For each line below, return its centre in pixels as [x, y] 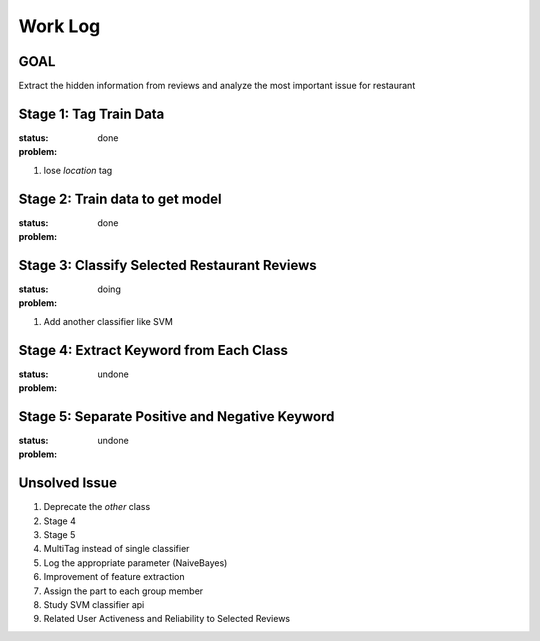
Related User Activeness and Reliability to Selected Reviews [166, 619]
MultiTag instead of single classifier [116, 549]
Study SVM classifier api [94, 604]
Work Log [59, 26]
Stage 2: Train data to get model [120, 198]
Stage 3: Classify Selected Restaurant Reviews [167, 265]
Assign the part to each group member [123, 591]
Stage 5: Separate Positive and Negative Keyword [176, 416]
